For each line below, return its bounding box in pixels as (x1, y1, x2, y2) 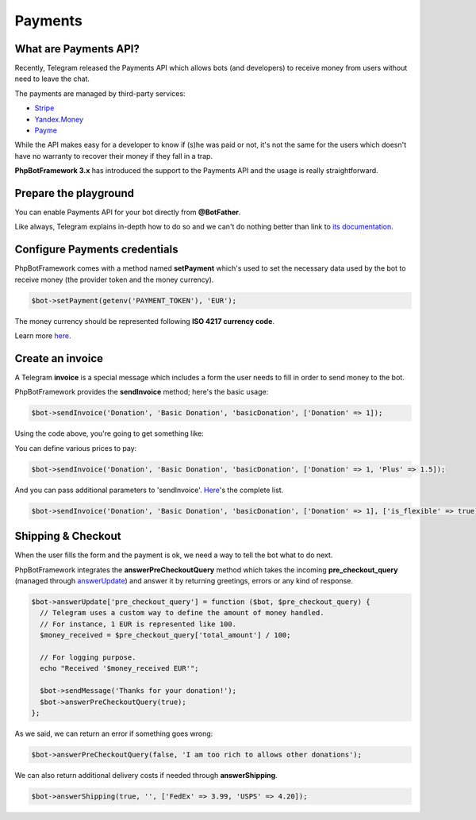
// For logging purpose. (40, 653, 136, 662)
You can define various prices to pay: (14, 443, 137, 452)
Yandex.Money (34, 114, 83, 124)
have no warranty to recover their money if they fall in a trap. (14, 151, 213, 160)
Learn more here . (14, 331, 71, 341)
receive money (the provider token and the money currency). (14, 275, 214, 284)
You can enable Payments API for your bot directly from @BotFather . (14, 207, 241, 218)
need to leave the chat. (14, 74, 90, 83)
